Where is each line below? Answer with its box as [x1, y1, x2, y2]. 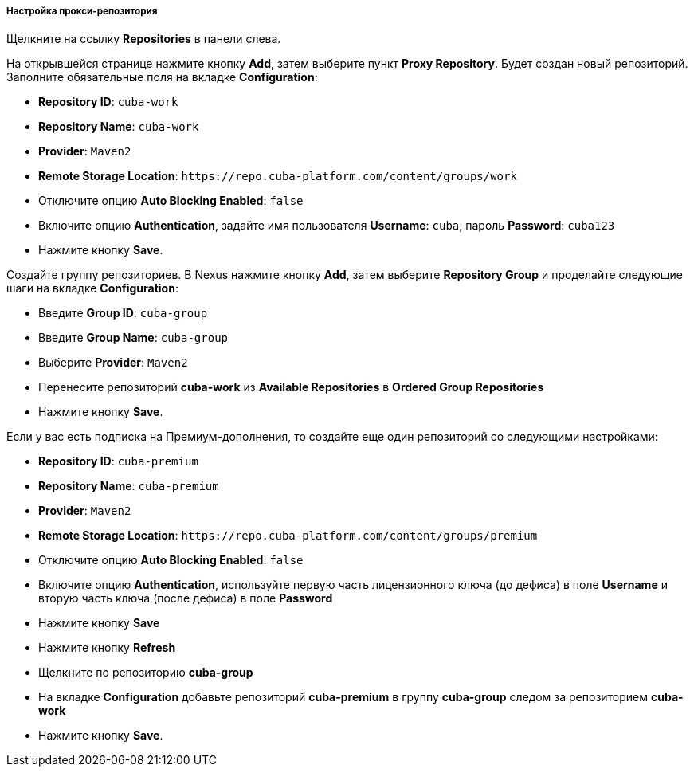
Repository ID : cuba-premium [38, 454, 198, 469]
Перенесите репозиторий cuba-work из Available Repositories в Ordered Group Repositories [38, 380, 544, 394]
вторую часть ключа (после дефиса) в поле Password [38, 591, 333, 606]
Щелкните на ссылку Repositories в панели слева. [6, 32, 281, 46]
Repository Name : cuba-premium [38, 479, 219, 493]
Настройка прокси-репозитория [6, 6, 158, 17]
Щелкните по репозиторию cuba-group [38, 665, 253, 680]
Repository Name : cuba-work [38, 120, 199, 134]
